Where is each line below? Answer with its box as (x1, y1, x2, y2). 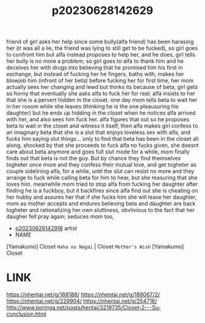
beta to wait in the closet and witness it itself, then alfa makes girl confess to (6, 122, 198, 130)
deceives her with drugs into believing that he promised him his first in (6, 64, 183, 71)
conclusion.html (6, 310, 47, 318)
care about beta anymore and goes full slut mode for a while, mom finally (6, 148, 190, 155)
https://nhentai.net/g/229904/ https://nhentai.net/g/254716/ (6, 297, 157, 305)
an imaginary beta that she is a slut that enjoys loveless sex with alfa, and (6, 129, 191, 136)
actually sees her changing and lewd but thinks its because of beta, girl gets (6, 83, 198, 91)
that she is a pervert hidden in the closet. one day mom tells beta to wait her (6, 96, 198, 104)
